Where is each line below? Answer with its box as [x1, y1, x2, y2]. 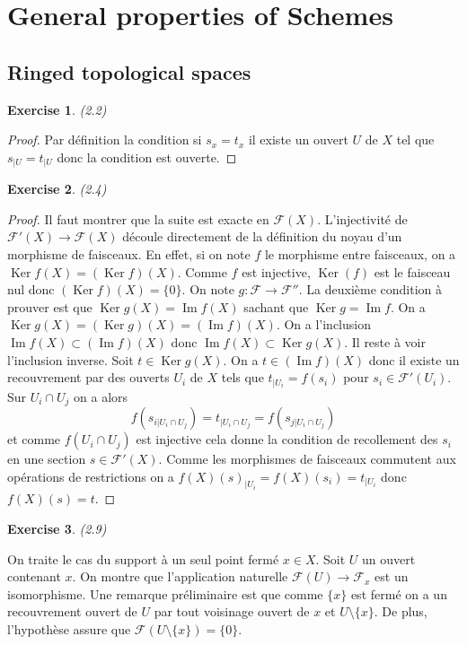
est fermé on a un [350, 584, 447, 603]
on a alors [74, 387, 128, 405]
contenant [7, 567, 61, 586]
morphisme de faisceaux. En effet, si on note [7, 245, 251, 263]
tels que [221, 368, 264, 387]
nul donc [7, 280, 55, 299]
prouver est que [7, 297, 93, 316]
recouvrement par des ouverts [7, 368, 170, 387]
